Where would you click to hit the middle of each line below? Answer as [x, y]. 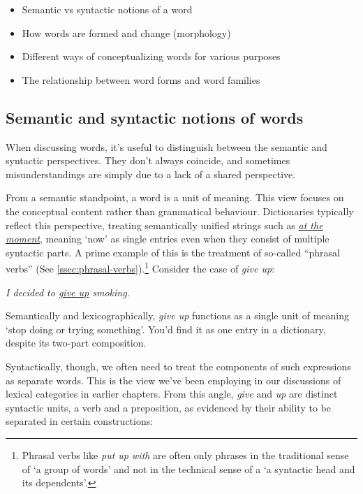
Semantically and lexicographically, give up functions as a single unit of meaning [178, 315]
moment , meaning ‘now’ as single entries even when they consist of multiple [168, 239]
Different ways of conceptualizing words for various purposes [151, 56]
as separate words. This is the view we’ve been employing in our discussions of [173, 380]
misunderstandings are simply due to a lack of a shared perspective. [151, 174]
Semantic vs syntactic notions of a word [107, 9]
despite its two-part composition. [76, 343]
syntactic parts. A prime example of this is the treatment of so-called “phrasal [173, 252]
